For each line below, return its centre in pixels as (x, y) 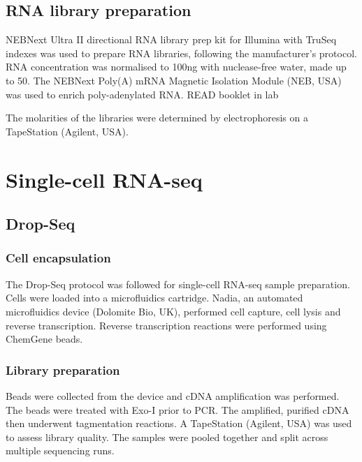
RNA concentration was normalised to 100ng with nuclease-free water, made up (176, 67)
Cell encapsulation (58, 258)
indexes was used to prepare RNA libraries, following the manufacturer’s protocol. (181, 53)
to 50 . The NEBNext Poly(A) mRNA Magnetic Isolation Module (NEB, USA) (174, 80)
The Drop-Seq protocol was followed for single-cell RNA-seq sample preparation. (178, 284)
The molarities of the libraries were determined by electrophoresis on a (157, 118)
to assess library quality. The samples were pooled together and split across (167, 437)
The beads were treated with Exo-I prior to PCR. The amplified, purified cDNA (178, 409)
